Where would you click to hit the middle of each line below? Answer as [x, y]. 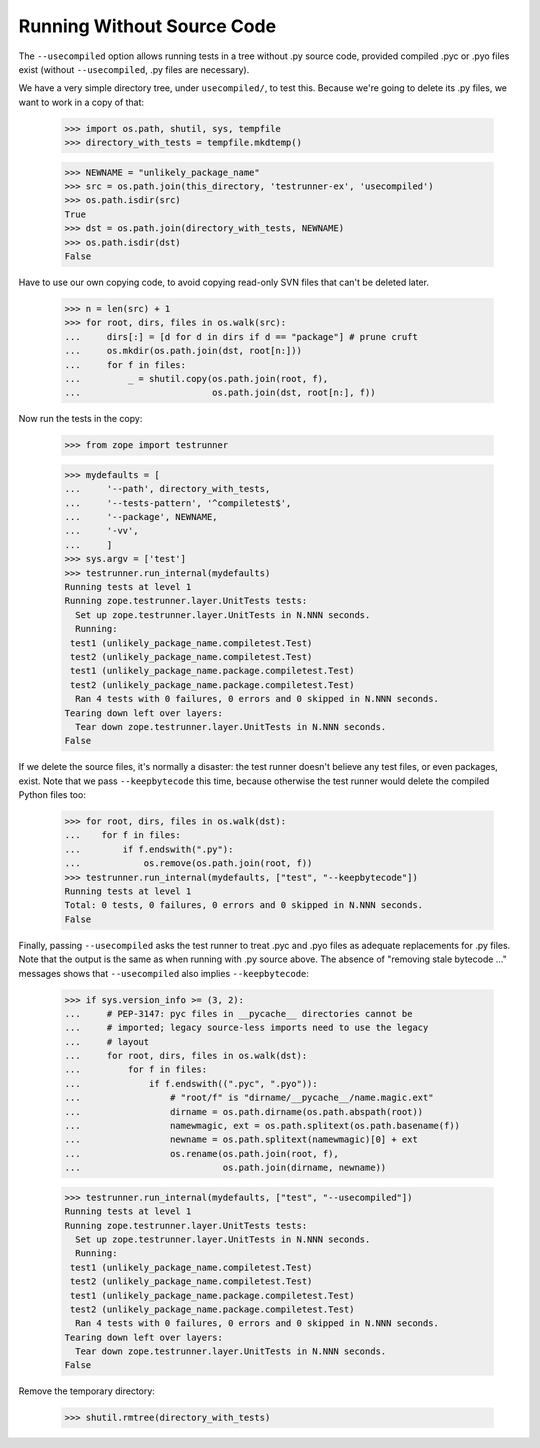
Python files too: [52, 795]
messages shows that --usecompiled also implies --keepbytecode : [164, 973]
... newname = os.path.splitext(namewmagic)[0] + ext [241, 1139]
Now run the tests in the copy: [80, 419]
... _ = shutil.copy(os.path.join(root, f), [196, 378]
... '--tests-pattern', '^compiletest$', [178, 503]
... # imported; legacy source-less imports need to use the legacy [246, 1028]
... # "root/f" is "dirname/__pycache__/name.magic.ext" [249, 1098]
